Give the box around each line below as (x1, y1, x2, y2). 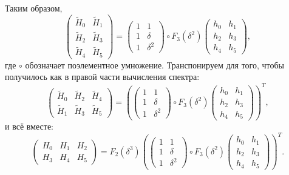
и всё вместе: (5, 120, 54, 133)
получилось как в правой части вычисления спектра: (5, 70, 200, 83)
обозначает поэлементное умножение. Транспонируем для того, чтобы (25, 58, 285, 71)
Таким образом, (5, 2, 63, 14)
